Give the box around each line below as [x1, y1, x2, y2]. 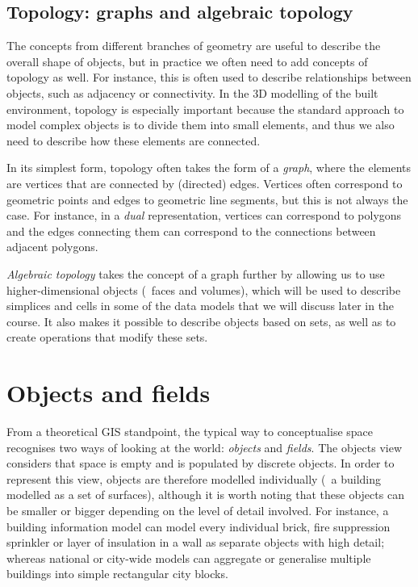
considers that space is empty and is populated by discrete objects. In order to [6, 455, 395, 472]
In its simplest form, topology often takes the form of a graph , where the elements [6, 159, 412, 176]
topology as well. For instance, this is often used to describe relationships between [6, 69, 412, 86]
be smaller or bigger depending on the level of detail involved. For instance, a [6, 501, 389, 518]
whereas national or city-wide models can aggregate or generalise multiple [6, 549, 371, 566]
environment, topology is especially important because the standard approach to [6, 100, 404, 117]
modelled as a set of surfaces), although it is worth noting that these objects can [6, 486, 404, 503]
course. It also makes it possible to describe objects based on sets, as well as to [6, 312, 396, 329]
